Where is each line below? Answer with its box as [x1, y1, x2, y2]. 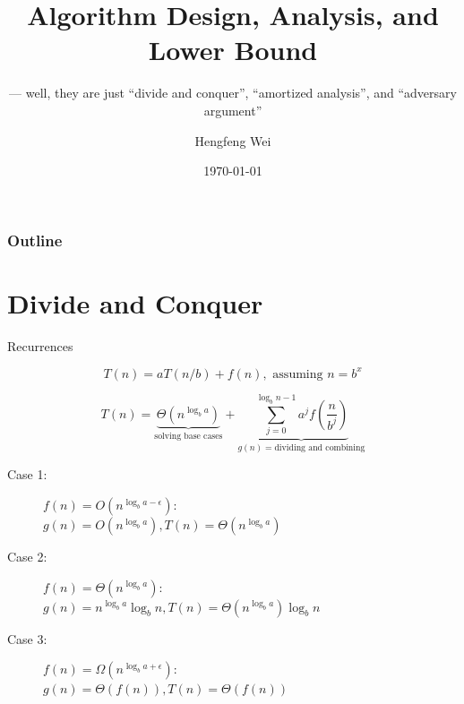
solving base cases [154, 432, 223, 442]
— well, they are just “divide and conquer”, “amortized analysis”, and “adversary [9, 83, 457, 102]
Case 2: [7, 547, 47, 565]
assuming [272, 367, 323, 381]
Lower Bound [148, 31, 318, 68]
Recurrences [7, 336, 73, 355]
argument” [203, 100, 262, 119]
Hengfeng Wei [194, 131, 271, 150]
